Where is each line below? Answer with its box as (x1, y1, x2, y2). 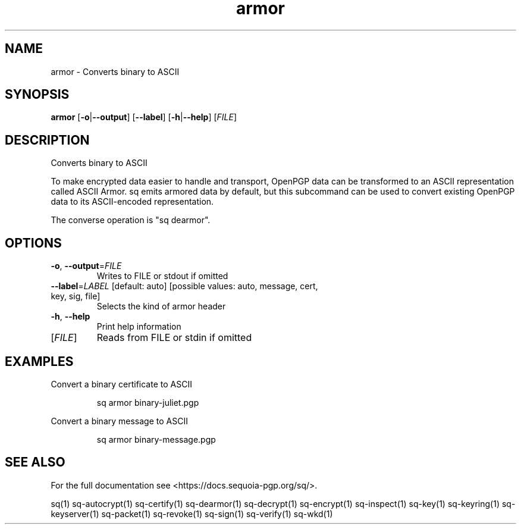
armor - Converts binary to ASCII (51, 66, 180, 77)
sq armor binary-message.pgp (96, 434, 216, 445)
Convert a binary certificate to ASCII (51, 378, 192, 389)
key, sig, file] (51, 291, 101, 302)
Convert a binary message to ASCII (51, 415, 188, 426)
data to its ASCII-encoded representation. (51, 196, 214, 207)
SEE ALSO (5, 455, 65, 470)
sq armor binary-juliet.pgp (96, 397, 199, 408)
